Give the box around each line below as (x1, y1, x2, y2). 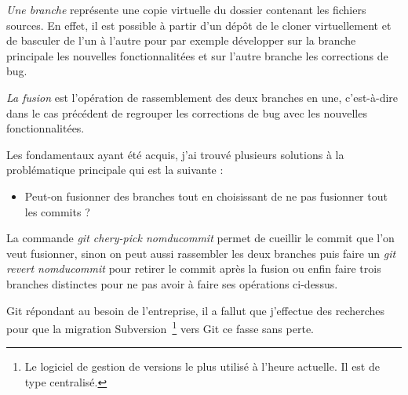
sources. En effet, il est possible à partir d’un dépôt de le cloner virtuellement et (6, 16, 392, 33)
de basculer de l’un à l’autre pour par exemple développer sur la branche (6, 32, 356, 49)
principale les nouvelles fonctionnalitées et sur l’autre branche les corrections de (6, 47, 388, 63)
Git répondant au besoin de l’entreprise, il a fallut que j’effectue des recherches (6, 302, 385, 318)
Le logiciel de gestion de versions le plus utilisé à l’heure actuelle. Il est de (24, 358, 380, 375)
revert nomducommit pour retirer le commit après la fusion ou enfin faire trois (6, 260, 381, 277)
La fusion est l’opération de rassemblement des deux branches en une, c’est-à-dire (6, 89, 399, 105)
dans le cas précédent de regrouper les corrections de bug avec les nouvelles (6, 104, 367, 121)
